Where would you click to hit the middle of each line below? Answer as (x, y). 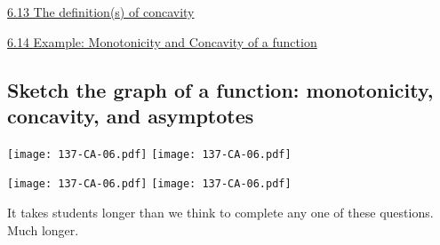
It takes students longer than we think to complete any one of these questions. (220, 213)
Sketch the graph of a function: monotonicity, (220, 89)
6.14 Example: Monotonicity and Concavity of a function (162, 41)
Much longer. (43, 229)
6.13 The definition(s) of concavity (101, 12)
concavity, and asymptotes (131, 115)
